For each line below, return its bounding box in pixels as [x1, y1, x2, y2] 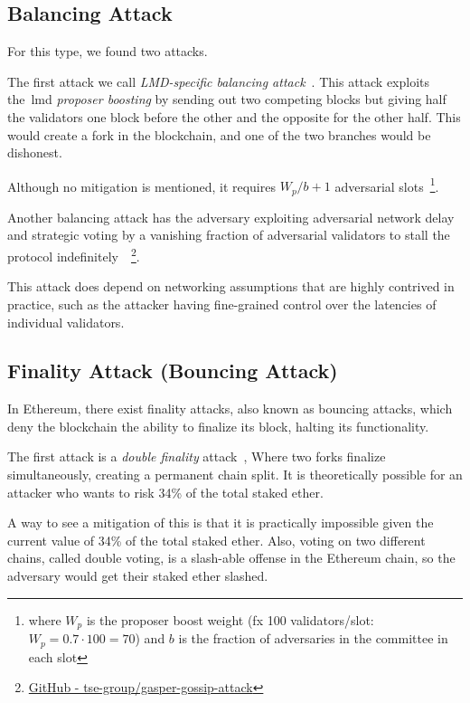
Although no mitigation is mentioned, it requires [7, 176, 276, 195]
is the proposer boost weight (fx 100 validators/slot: [86, 610, 374, 629]
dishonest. [7, 143, 62, 162]
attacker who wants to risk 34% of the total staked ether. [7, 482, 324, 501]
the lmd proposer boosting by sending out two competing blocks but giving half [7, 90, 446, 109]
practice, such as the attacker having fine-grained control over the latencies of [7, 294, 437, 313]
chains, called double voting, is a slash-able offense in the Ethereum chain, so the [7, 548, 456, 567]
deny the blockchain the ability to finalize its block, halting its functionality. [7, 416, 429, 435]
